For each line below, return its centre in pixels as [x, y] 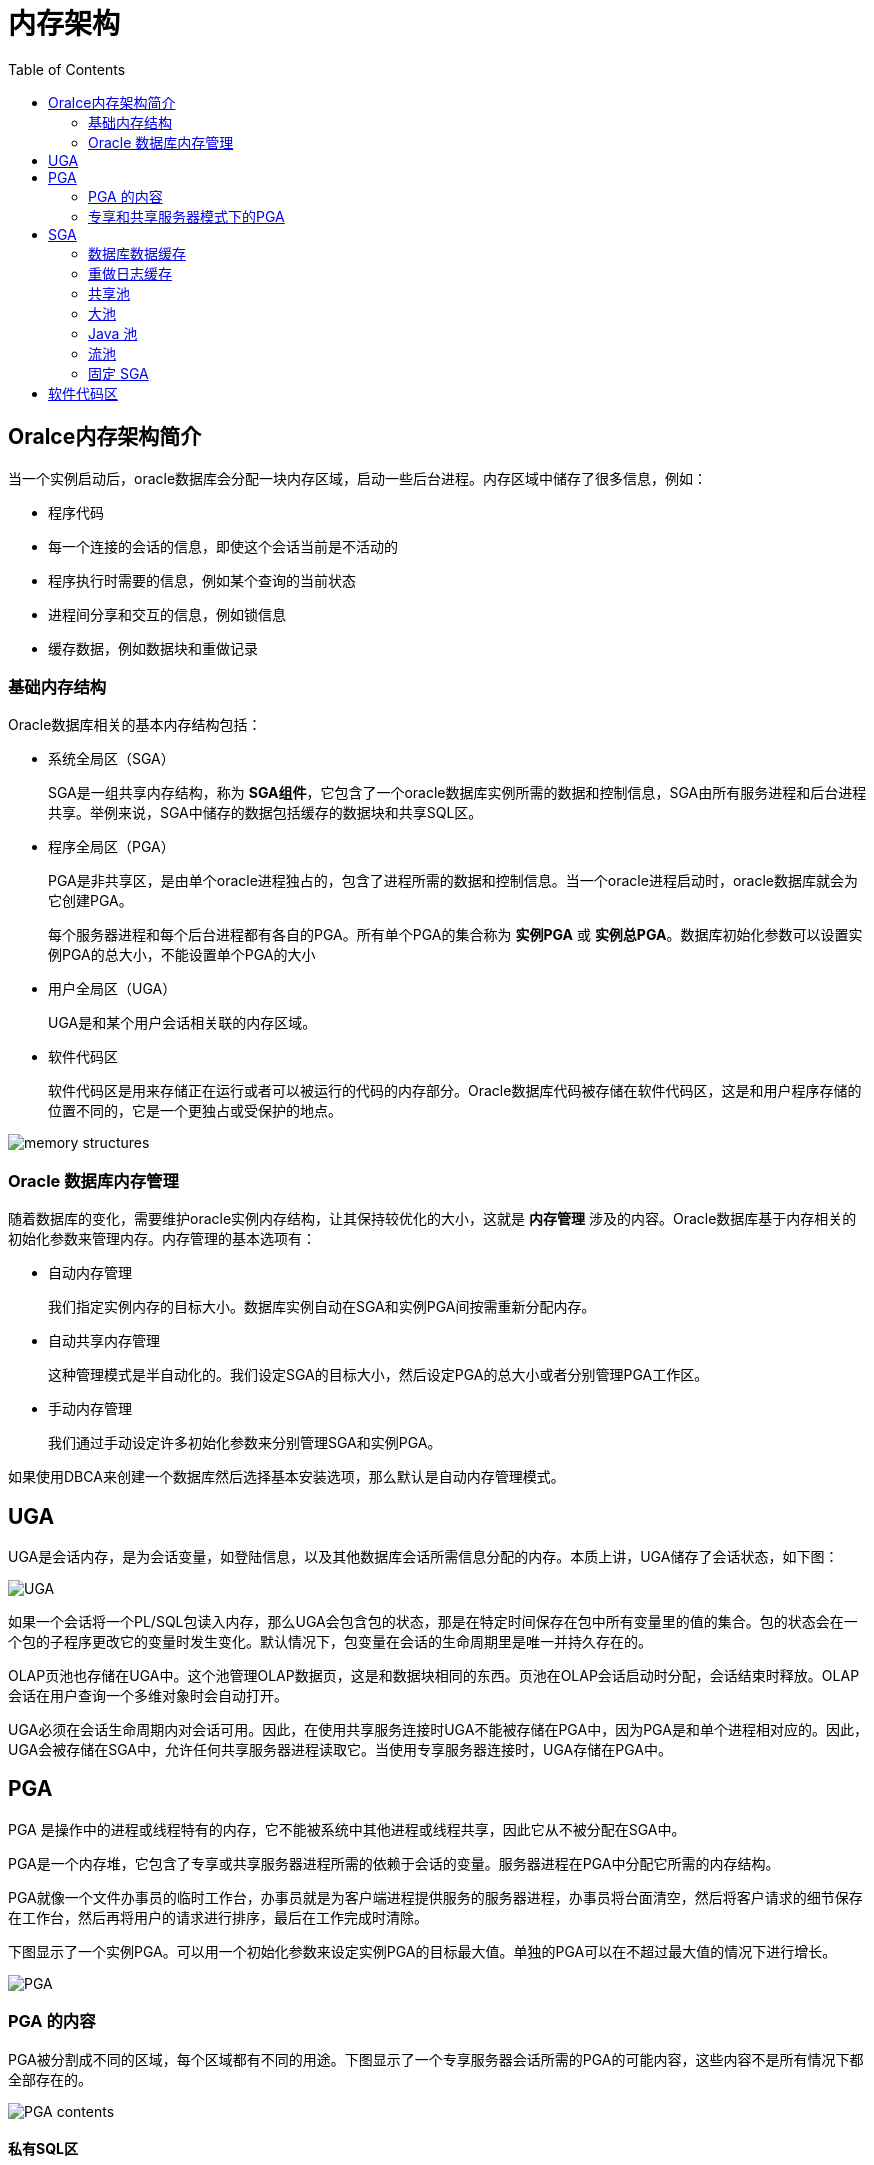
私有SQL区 [43, 2149]
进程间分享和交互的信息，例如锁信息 [167, 614]
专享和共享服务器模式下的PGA [186, 216]
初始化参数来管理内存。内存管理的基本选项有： [162, 1239]
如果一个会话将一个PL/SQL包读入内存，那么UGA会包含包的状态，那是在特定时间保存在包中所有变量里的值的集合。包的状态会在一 [433, 1621]
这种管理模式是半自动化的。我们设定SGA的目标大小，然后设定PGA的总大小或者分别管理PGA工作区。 [378, 1375]
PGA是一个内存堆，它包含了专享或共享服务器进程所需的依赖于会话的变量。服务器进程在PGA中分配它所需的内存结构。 [394, 1863]
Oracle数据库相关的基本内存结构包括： [135, 725]
